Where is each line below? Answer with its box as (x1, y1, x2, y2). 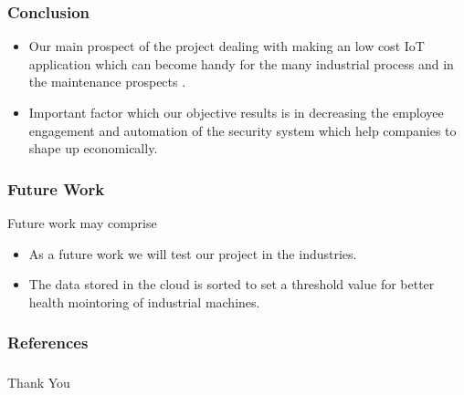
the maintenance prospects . (28, 72, 186, 91)
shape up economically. (28, 139, 158, 158)
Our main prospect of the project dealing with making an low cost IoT (28, 36, 425, 56)
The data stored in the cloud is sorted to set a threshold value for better (28, 275, 435, 294)
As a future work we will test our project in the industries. (28, 244, 357, 263)
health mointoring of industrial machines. (28, 292, 260, 311)
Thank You (7, 373, 70, 392)
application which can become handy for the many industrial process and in (28, 54, 454, 73)
